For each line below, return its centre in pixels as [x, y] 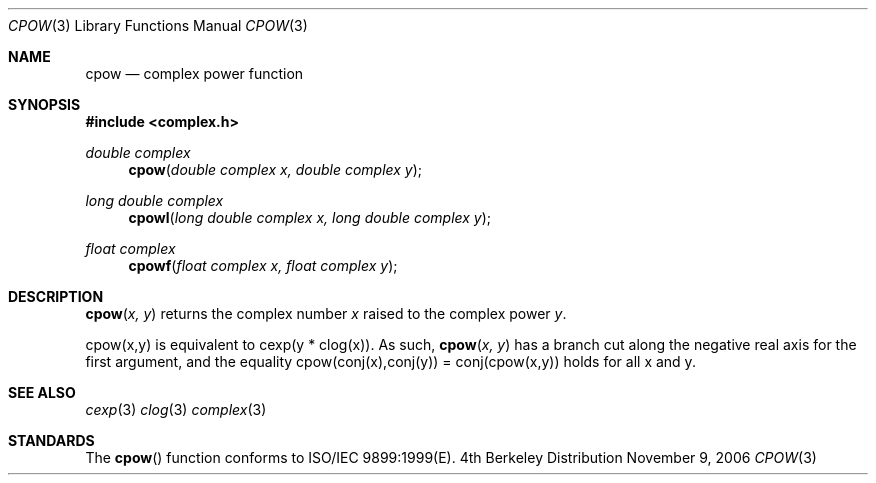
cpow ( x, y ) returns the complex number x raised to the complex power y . [326, 313]
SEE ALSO [42, 392]
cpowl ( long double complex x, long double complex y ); [310, 217]
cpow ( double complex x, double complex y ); [275, 169]
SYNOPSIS [44, 104]
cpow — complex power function [194, 73]
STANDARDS [51, 440]
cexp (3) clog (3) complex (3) [176, 409]
